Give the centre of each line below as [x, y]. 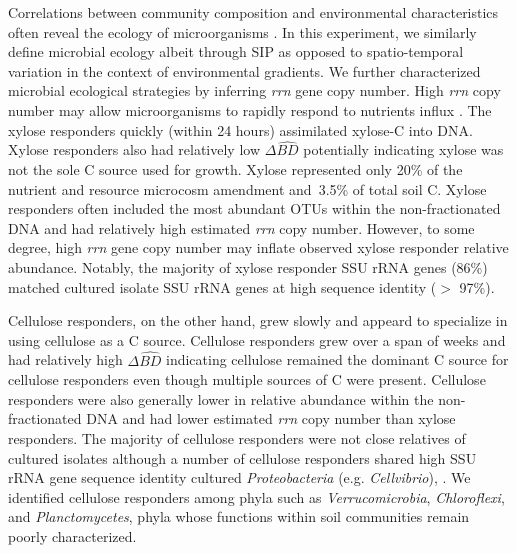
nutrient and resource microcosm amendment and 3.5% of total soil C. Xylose [247, 188]
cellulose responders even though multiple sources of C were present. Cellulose [247, 379]
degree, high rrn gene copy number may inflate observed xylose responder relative [258, 247]
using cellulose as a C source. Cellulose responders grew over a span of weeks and [257, 339]
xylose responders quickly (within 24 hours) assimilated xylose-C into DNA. [240, 129]
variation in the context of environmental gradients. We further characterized [244, 70]
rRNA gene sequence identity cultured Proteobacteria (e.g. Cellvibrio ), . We [239, 477]
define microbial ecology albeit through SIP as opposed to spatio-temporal [236, 51]
